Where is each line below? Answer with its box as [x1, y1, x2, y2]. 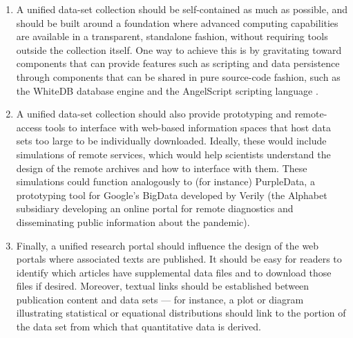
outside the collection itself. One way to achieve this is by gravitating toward [16, 42, 342, 57]
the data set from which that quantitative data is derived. [16, 319, 261, 334]
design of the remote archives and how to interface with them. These [16, 160, 307, 175]
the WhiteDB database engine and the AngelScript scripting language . [16, 83, 318, 97]
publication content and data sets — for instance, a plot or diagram [16, 292, 304, 306]
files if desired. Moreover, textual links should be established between [16, 279, 309, 293]
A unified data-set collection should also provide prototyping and [16, 106, 292, 121]
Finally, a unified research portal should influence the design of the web [16, 238, 319, 252]
